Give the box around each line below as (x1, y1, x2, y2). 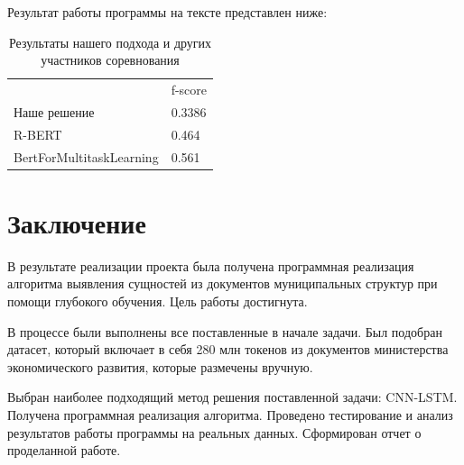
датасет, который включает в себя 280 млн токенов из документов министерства (7, 340, 449, 359)
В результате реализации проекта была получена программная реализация (7, 256, 414, 275)
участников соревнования (41, 50, 180, 69)
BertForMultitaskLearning (14, 147, 159, 166)
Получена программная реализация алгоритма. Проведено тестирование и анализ (7, 405, 453, 424)
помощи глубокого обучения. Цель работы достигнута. (7, 291, 308, 310)
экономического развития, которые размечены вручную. (7, 357, 313, 376)
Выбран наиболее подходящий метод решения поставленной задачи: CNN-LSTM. (7, 387, 458, 406)
